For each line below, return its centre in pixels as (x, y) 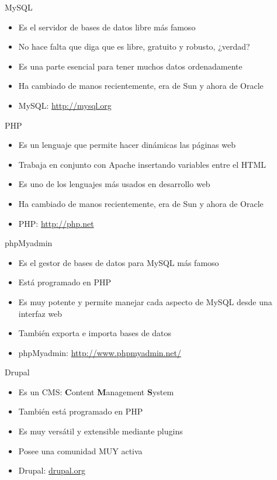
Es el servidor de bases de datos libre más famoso (107, 27)
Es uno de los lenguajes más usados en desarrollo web (114, 184)
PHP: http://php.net (56, 223)
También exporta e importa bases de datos (95, 333)
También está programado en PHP (81, 411)
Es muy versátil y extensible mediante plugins (101, 431)
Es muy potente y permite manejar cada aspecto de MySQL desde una (145, 301)
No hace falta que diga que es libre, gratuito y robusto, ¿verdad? (134, 46)
